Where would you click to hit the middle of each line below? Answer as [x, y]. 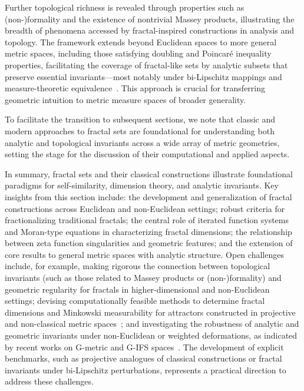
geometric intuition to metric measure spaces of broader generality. [125, 99]
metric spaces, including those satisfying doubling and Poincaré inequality [138, 53]
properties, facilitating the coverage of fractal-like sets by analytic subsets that [146, 64]
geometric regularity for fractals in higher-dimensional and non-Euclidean [137, 289]
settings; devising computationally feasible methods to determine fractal [135, 301]
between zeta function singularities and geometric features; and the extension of [149, 243]
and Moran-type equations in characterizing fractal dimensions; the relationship [148, 231]
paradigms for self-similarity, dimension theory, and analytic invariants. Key [142, 185]
